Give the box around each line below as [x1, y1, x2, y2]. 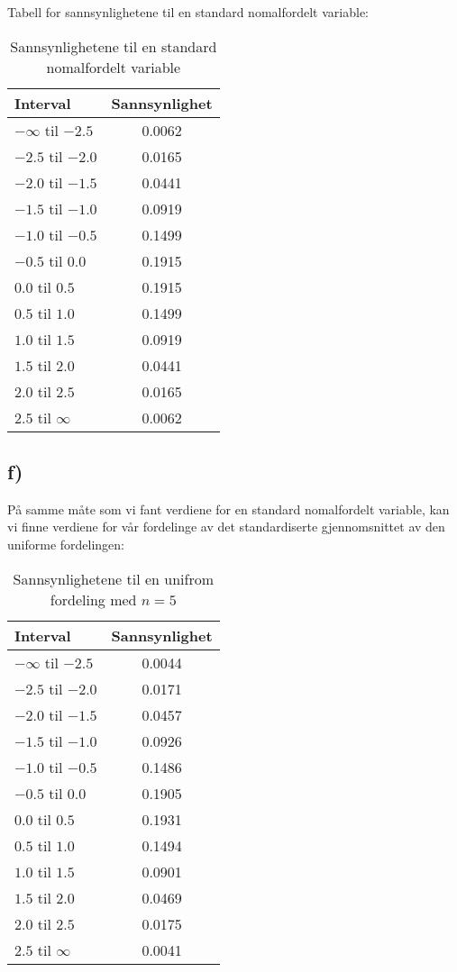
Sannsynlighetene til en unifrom [13, 568, 215, 589]
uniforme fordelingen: [7, 534, 125, 553]
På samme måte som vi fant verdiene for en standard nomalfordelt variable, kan [7, 499, 450, 518]
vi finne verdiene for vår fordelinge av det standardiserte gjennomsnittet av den [7, 517, 445, 536]
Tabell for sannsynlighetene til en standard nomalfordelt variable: [7, 3, 370, 21]
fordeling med [50, 588, 137, 610]
